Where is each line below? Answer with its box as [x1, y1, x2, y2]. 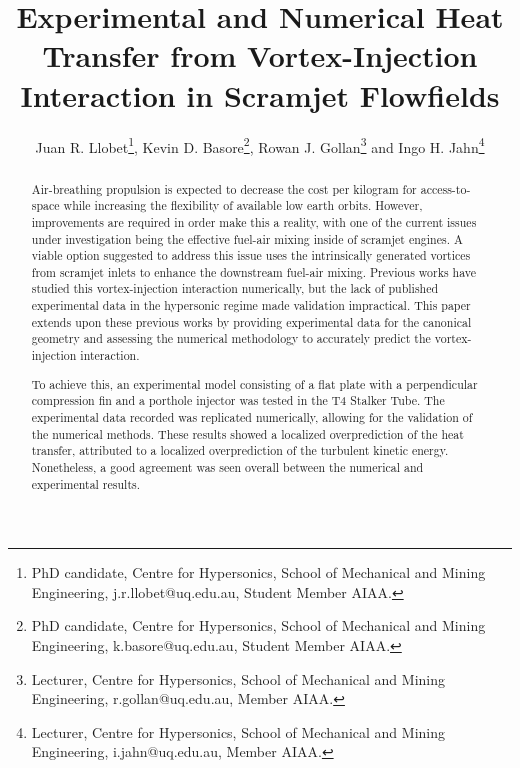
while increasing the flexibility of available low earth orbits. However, [63, 197, 423, 214]
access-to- [420, 180, 471, 197]
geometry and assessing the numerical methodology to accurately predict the [31, 330, 431, 347]
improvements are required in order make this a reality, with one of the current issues [31, 213, 477, 230]
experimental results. [31, 475, 141, 492]
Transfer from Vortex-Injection [42, 35, 478, 76]
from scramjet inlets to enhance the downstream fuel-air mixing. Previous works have [31, 263, 477, 280]
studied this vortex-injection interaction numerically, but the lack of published [31, 280, 439, 297]
